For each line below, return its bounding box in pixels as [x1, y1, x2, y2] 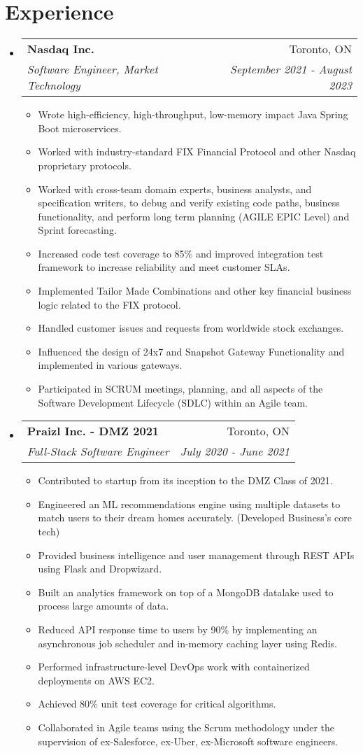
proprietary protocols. [38, 157, 131, 172]
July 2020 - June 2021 [180, 443, 290, 460]
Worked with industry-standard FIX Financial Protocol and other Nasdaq [38, 144, 356, 159]
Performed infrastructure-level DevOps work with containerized [38, 659, 310, 674]
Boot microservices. [38, 120, 122, 135]
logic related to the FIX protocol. [38, 297, 181, 311]
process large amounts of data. [38, 598, 169, 613]
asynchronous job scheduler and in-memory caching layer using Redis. [38, 635, 337, 650]
